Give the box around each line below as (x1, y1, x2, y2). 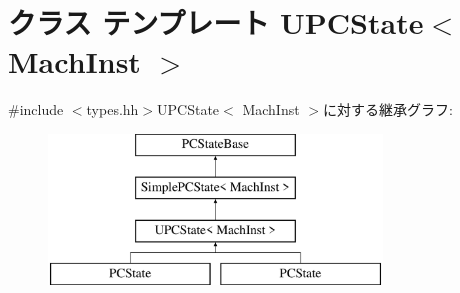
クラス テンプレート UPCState (8, 2, 424, 43)
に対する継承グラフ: (322, 99, 453, 120)
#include (8, 99, 64, 120)
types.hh (86, 99, 139, 120)
